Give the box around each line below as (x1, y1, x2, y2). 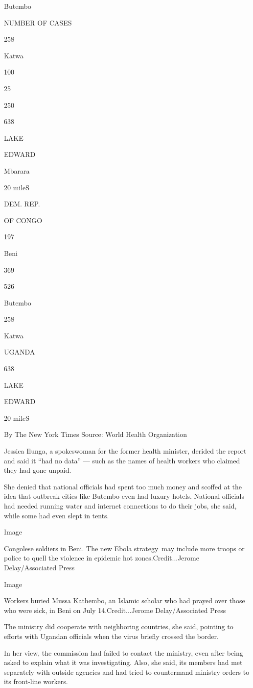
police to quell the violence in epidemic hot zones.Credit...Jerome (4, 553, 199, 563)
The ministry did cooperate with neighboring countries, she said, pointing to (4, 621, 233, 632)
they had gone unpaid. (4, 465, 71, 475)
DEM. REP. (4, 199, 40, 209)
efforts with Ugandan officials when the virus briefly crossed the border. (4, 631, 219, 641)
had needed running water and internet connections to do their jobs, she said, (4, 501, 237, 510)
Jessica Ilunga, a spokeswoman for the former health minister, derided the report (4, 446, 247, 456)
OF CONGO (4, 215, 43, 225)
